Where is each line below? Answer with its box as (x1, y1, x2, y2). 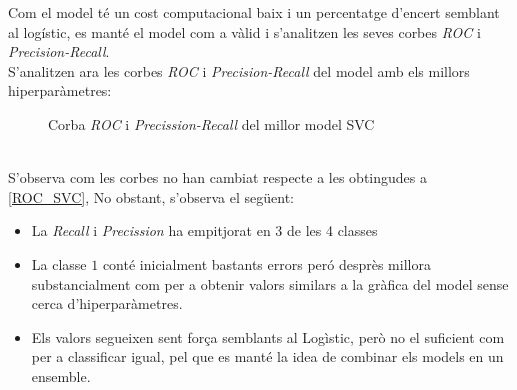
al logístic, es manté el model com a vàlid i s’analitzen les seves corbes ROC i (8, 21, 481, 42)
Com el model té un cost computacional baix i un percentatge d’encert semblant (8, 2, 500, 22)
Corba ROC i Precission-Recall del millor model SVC (48, 113, 375, 134)
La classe (31, 253, 87, 274)
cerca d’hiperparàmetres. (31, 293, 183, 314)
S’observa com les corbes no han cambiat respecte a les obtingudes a (8, 167, 427, 188)
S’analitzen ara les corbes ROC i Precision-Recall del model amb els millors (8, 60, 470, 81)
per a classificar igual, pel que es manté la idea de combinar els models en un (31, 346, 504, 367)
